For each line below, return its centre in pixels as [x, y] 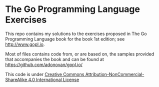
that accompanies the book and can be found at [54, 59]
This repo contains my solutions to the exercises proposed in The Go [76, 33]
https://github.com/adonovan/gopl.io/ [44, 64]
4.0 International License [54, 79]
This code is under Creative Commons [45, 74]
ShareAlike [16, 79]
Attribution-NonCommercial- [115, 74]
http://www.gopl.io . [25, 44]
